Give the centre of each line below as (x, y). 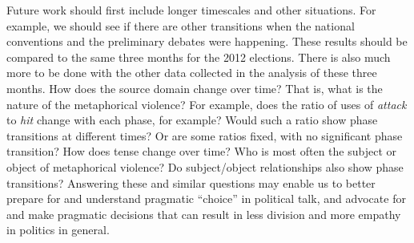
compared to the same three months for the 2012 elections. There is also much (199, 57)
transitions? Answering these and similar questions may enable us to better (191, 182)
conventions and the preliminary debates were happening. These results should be (207, 41)
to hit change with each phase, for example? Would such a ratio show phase (192, 120)
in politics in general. (58, 230)
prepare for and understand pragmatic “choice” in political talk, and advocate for (206, 198)
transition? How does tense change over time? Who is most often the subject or (202, 151)
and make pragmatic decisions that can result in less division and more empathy (204, 214)
